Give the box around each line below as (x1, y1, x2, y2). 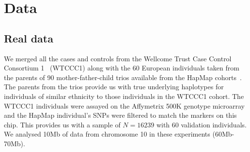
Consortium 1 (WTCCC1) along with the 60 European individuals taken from (4, 63, 239, 73)
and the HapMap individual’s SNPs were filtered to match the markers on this (4, 110, 237, 120)
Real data (4, 30, 53, 45)
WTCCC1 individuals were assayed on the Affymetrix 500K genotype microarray (4, 100, 245, 111)
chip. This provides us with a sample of (4, 119, 121, 129)
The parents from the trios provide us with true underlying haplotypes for (4, 82, 224, 92)
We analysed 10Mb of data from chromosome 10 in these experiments (4, 129, 210, 139)
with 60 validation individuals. (156, 119, 247, 129)
